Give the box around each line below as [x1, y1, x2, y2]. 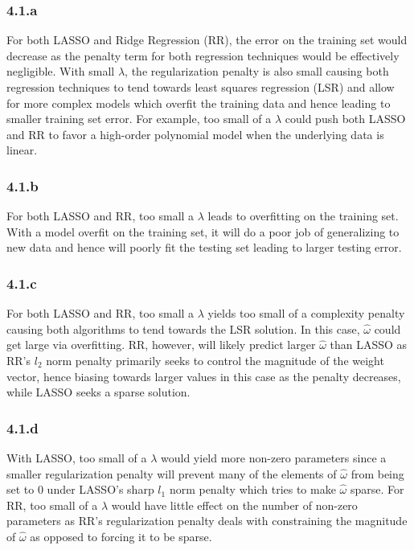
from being [350, 465, 404, 482]
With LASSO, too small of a [6, 449, 147, 466]
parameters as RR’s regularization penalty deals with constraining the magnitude [6, 512, 408, 529]
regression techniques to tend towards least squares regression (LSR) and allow [6, 79, 395, 95]
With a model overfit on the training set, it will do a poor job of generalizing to [6, 223, 400, 240]
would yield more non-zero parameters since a [161, 449, 387, 466]
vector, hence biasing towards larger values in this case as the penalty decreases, [6, 367, 401, 384]
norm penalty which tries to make [169, 481, 336, 498]
